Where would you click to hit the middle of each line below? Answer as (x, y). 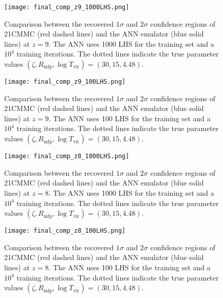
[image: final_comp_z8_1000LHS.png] (67, 156)
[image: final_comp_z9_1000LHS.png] (67, 7)
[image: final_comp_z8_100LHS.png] (65, 231)
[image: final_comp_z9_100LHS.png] (65, 82)
